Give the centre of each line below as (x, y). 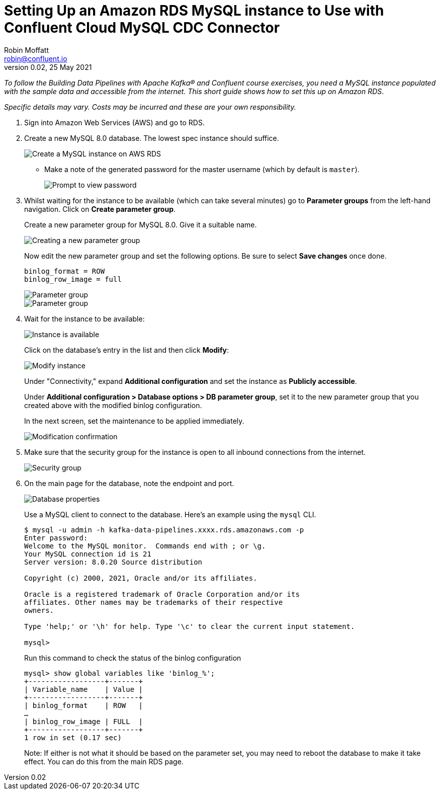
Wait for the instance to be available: (84, 319)
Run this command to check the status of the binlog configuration (133, 658)
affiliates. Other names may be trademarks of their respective (154, 602)
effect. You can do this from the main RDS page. (104, 761)
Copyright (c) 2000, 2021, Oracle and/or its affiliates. (141, 578)
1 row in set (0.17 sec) (73, 737)
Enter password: (56, 538)
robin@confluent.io (36, 58)
